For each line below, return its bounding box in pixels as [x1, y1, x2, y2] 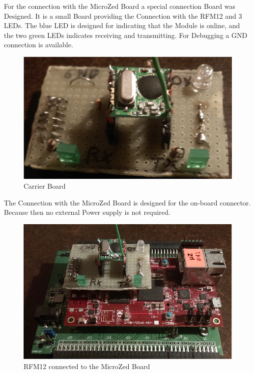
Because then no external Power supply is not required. [4, 207, 170, 217]
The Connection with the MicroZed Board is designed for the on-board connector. [4, 197, 251, 207]
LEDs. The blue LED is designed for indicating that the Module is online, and [4, 20, 240, 31]
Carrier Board [24, 181, 66, 191]
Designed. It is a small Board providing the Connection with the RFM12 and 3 [4, 10, 242, 21]
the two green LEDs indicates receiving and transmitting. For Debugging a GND [4, 30, 248, 40]
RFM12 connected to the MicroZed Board [24, 361, 150, 372]
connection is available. [4, 39, 73, 50]
